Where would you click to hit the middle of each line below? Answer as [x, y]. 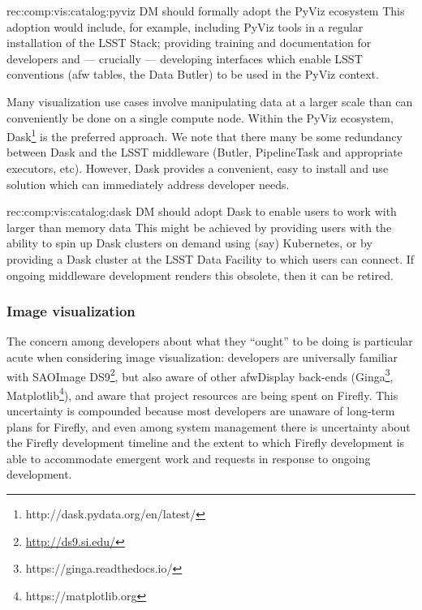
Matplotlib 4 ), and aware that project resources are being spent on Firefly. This [202, 393]
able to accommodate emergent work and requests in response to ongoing [189, 458]
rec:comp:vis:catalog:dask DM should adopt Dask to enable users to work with [202, 211]
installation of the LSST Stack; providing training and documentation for [189, 43]
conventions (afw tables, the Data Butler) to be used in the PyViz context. [193, 74]
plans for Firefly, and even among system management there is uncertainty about [209, 426]
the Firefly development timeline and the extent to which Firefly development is [206, 442]
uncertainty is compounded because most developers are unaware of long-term [201, 411]
